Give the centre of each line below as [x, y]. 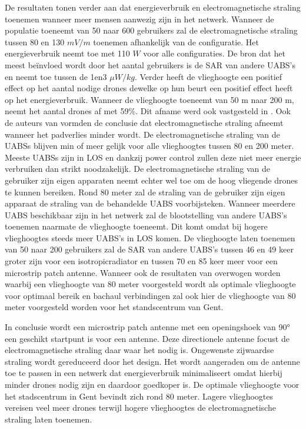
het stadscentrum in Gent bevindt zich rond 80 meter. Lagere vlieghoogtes [139, 396]
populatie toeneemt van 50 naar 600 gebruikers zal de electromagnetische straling [151, 30]
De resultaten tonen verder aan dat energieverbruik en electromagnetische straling [153, 7]
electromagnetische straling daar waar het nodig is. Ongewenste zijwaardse [139, 350]
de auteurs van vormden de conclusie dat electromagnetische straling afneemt [144, 122]
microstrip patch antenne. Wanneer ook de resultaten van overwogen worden [143, 272]
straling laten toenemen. [49, 419]
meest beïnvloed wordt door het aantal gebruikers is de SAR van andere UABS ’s [150, 64]
